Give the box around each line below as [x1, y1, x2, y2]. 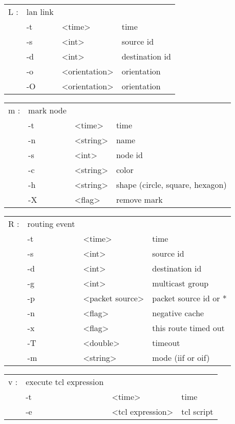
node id [116, 149, 143, 161]
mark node [28, 104, 67, 116]
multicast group [152, 277, 209, 289]
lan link [26, 6, 54, 17]
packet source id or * [152, 292, 227, 304]
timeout [152, 337, 180, 349]
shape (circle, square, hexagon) [116, 179, 227, 190]
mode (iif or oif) [152, 352, 210, 363]
